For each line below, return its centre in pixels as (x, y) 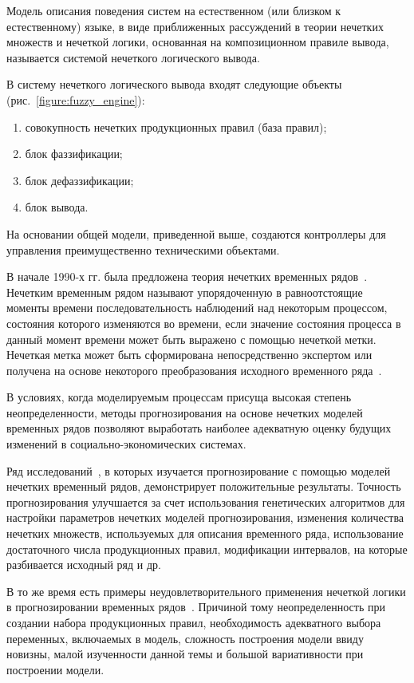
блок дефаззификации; (79, 180)
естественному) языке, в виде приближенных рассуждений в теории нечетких (195, 26)
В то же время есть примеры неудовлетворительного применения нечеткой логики (206, 591)
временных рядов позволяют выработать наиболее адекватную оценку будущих (199, 428)
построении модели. (55, 669)
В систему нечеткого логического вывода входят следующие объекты (174, 84)
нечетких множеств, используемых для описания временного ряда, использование (205, 533)
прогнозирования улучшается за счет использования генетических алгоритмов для (206, 501)
